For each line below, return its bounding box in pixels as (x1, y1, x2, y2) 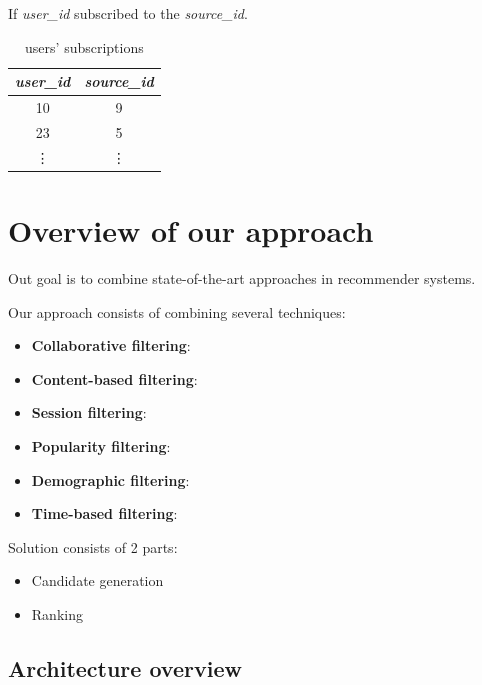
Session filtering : (31, 402, 147, 423)
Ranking (31, 603, 83, 624)
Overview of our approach (8, 210, 374, 250)
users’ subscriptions (25, 36, 144, 57)
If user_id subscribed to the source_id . (8, 3, 248, 23)
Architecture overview (8, 652, 242, 683)
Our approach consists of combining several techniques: (8, 301, 346, 322)
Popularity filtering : (31, 435, 171, 456)
